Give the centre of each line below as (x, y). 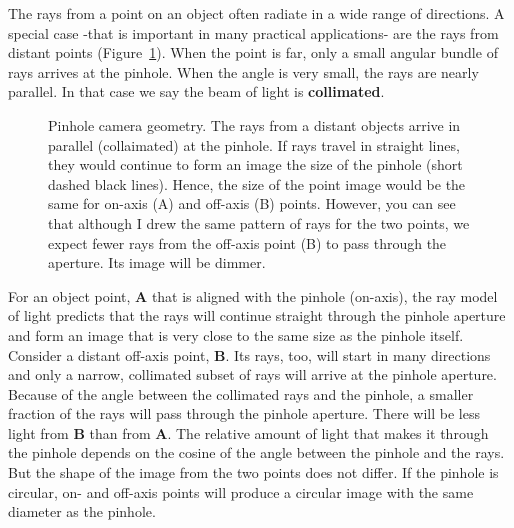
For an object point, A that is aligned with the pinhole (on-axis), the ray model (253, 295)
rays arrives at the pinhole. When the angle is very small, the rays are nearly (243, 71)
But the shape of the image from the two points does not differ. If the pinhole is (253, 472)
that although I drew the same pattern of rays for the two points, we (259, 222)
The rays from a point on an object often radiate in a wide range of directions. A (256, 13)
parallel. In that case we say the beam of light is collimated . (196, 91)
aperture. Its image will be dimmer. (157, 262)
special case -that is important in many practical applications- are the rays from (253, 32)
